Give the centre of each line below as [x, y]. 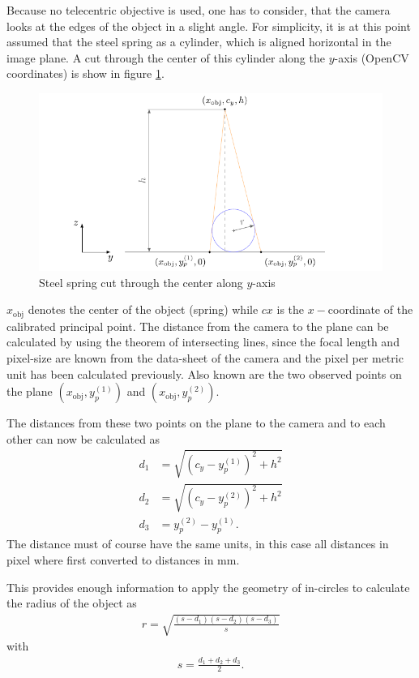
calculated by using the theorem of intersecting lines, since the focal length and [203, 342]
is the [291, 309]
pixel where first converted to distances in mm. [123, 559]
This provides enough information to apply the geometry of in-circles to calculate [208, 587]
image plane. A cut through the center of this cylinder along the [166, 57]
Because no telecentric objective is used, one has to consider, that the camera [199, 10]
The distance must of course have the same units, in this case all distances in [198, 544]
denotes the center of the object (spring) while [143, 309]
